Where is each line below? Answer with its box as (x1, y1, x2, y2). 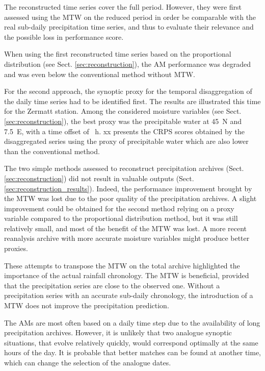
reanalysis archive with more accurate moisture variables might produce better (4, 233, 250, 243)
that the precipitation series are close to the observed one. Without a (4, 280, 220, 290)
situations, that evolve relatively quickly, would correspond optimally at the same (4, 337, 258, 348)
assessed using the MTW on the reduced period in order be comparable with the (4, 11, 256, 22)
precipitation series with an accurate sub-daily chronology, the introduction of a (4, 290, 253, 301)
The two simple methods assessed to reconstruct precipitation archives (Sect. (4, 163, 244, 174)
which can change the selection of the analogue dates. (4, 357, 171, 367)
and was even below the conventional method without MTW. (4, 68, 195, 79)
